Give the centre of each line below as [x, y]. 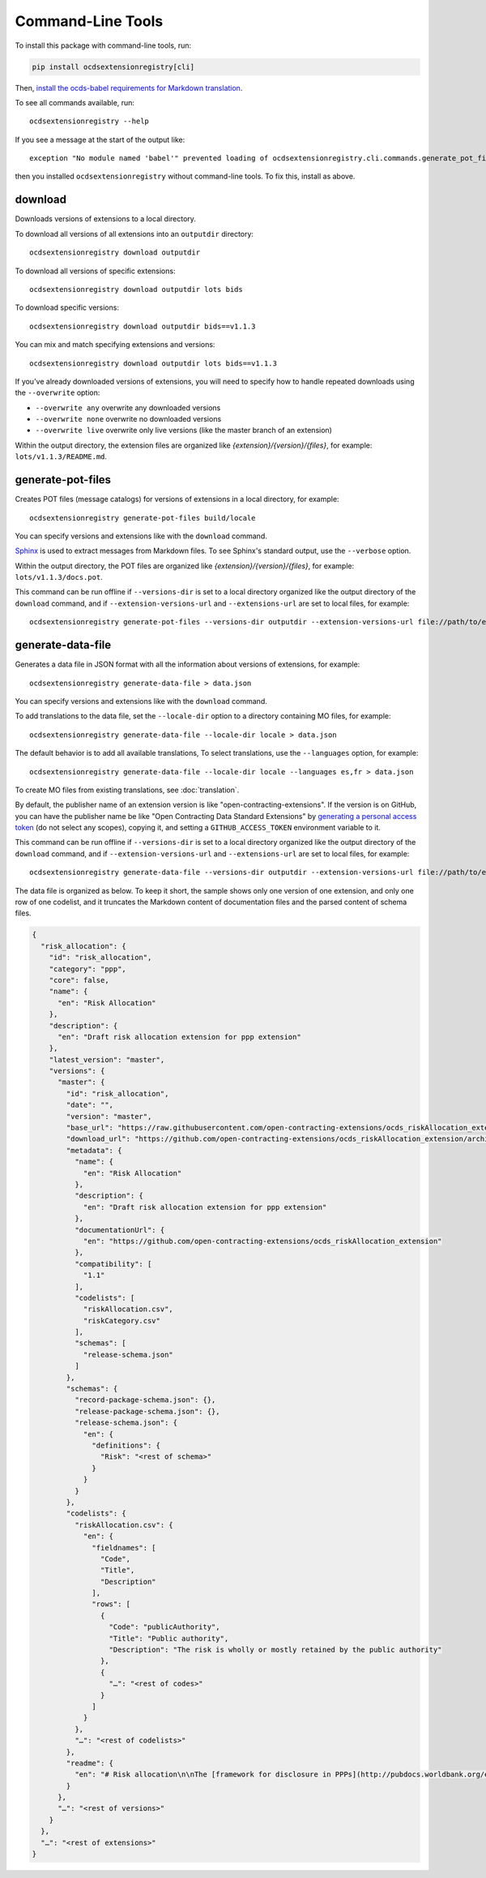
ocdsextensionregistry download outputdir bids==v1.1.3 [143, 326]
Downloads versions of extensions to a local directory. [105, 219]
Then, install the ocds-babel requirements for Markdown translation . [129, 88]
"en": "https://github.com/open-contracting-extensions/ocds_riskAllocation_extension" [262, 1241]
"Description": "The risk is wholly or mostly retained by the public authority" [275, 1650]
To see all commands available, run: [75, 102]
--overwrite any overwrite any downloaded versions [128, 407]
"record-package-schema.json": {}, [145, 1400]
